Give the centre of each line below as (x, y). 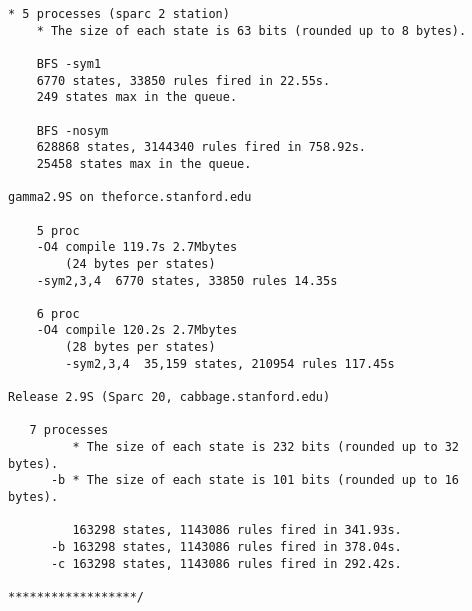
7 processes (69, 430)
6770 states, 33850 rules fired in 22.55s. (183, 80)
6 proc (58, 313)
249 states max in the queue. (137, 97)
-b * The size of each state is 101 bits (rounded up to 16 (255, 480)
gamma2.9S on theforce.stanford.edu (130, 197)
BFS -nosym (72, 130)
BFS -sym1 (69, 63)
